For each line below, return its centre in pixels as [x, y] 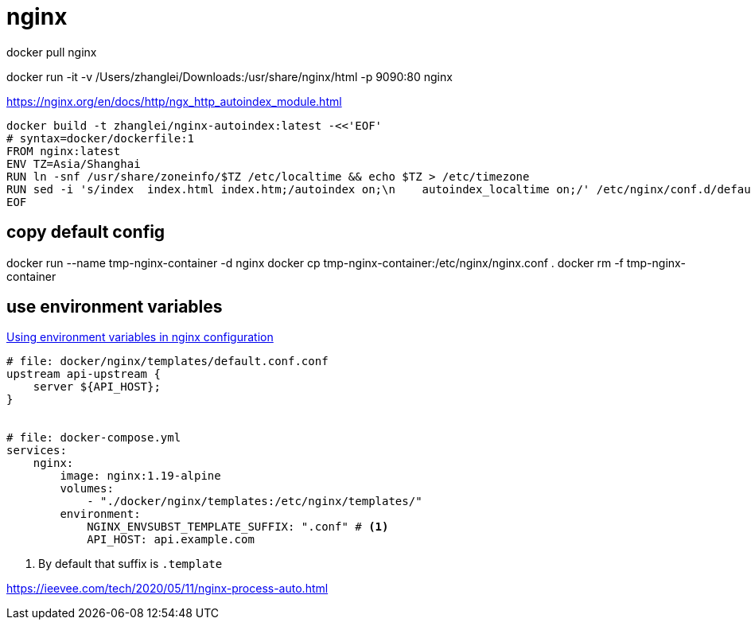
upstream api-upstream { [84, 374]
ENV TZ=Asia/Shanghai [74, 163]
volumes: [87, 489]
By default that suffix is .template [130, 564]
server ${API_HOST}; [97, 387]
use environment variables [115, 307]
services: [37, 451]
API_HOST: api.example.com [171, 540]
